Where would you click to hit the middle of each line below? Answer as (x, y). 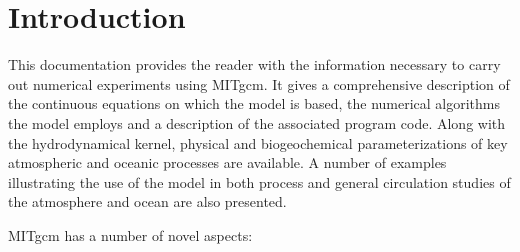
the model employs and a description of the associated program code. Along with (257, 122)
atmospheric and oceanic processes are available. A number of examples (227, 162)
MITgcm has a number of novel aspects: (130, 234)
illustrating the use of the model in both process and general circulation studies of (259, 181)
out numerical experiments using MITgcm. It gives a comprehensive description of (259, 83)
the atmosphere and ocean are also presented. (147, 201)
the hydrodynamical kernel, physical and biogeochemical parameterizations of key (258, 142)
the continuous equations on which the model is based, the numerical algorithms (254, 103)
